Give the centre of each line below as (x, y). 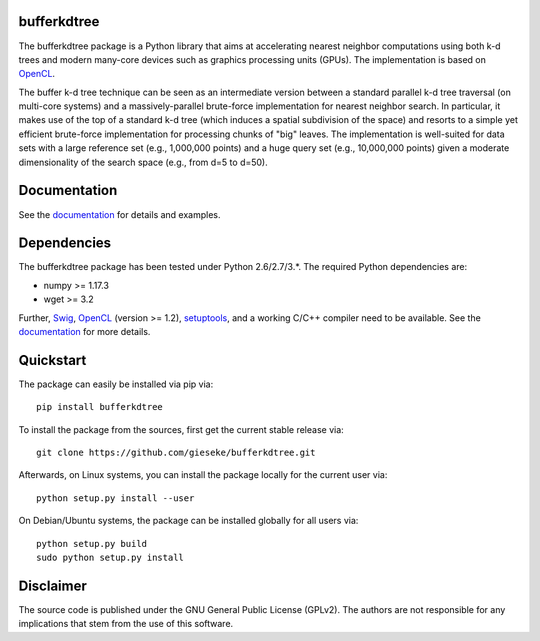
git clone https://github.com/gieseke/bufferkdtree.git (176, 453)
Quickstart (52, 360)
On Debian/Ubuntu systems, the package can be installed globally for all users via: (188, 521)
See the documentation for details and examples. (119, 214)
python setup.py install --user (115, 498)
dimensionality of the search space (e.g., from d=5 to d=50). (143, 162)
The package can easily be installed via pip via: (116, 384)
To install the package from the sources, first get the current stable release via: (181, 429)
